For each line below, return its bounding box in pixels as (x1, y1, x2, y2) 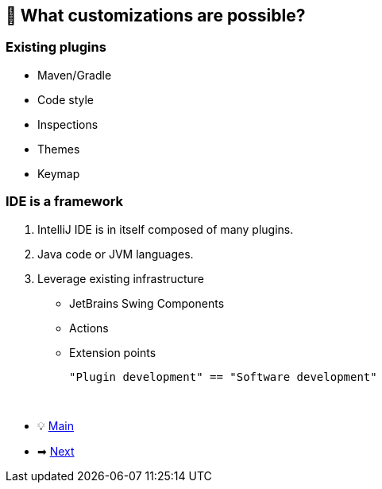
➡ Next (37, 444, 75, 458)
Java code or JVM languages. (37, 246, 194, 261)
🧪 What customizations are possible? (6, 6, 306, 25)
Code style (37, 92, 95, 107)
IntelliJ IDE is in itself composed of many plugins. (37, 222, 294, 236)
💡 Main (37, 418, 74, 433)
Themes (37, 142, 80, 156)
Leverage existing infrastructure (37, 271, 204, 285)
